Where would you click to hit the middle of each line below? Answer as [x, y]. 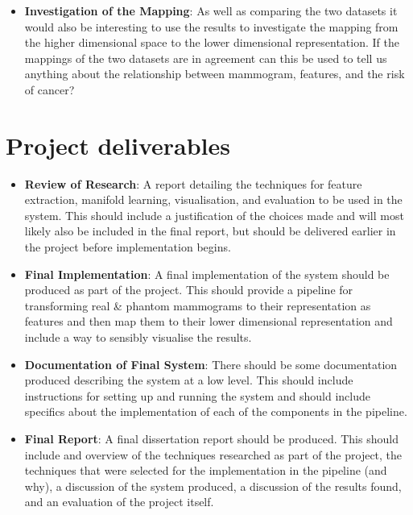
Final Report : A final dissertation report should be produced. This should [211, 438]
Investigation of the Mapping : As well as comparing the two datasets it [211, 10]
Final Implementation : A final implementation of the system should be [207, 274]
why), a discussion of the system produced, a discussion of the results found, [213, 486]
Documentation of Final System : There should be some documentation [211, 364]
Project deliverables [118, 145]
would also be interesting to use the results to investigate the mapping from [211, 26]
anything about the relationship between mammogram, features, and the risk [215, 74]
